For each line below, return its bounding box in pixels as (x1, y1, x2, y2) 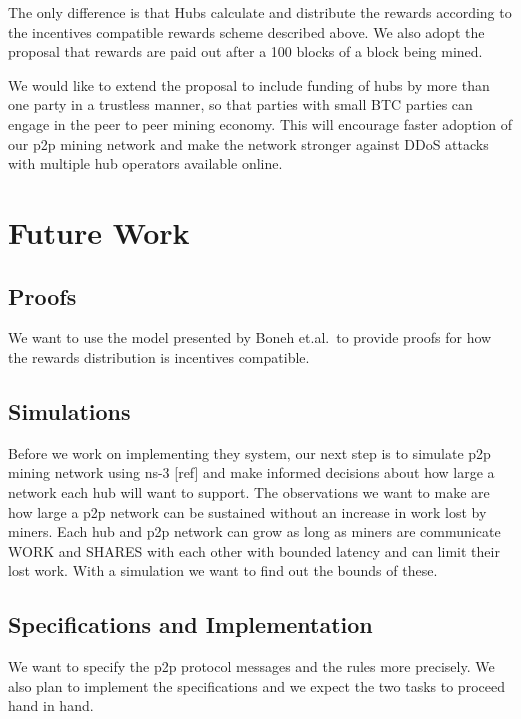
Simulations (8, 395, 131, 426)
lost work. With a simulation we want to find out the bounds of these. (8, 560, 438, 581)
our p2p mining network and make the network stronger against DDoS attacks (8, 133, 489, 154)
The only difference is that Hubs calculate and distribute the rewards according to (8, 2, 512, 22)
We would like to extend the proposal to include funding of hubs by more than (8, 74, 490, 95)
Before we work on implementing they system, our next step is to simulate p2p (8, 442, 491, 463)
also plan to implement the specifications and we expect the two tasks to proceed (8, 675, 505, 696)
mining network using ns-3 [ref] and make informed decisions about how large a (8, 462, 495, 483)
